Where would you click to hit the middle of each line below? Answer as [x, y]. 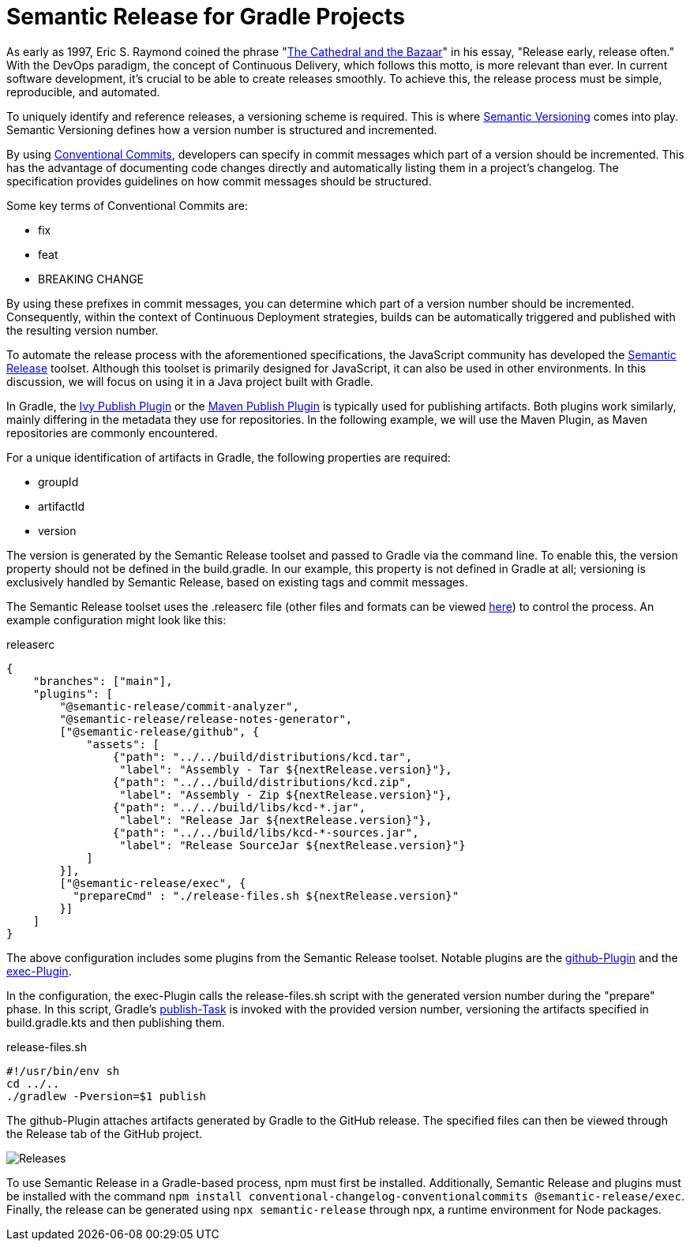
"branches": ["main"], [103, 681]
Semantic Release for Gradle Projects [206, 17]
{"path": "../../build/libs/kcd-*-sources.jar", [266, 832]
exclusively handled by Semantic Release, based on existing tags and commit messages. [237, 582]
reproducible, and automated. [83, 92]
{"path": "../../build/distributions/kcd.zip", [262, 782]
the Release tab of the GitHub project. [105, 1133]
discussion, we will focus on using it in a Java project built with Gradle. [190, 381]
